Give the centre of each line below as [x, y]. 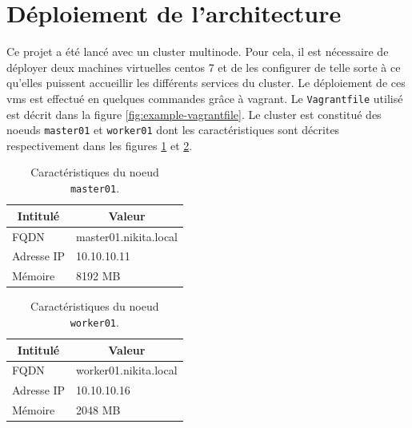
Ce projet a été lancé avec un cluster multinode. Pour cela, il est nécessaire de [198, 52]
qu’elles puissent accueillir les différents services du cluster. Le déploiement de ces [206, 83]
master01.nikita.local [127, 236]
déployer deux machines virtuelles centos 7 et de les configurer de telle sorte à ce [204, 67]
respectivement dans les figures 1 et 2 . [100, 145]
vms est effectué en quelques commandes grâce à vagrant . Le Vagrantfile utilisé [205, 98]
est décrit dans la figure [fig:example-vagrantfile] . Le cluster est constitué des [194, 114]
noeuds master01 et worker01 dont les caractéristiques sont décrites [173, 130]
